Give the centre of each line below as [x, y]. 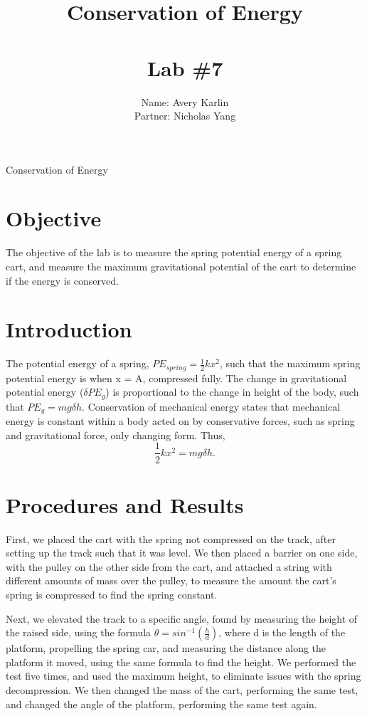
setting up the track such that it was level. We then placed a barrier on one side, [182, 553]
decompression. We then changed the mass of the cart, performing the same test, [182, 689]
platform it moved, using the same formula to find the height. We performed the [181, 662]
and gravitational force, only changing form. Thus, [116, 435]
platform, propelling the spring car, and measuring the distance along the [166, 648]
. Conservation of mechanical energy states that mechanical [211, 406]
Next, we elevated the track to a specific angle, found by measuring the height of [182, 618]
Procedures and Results [125, 504]
